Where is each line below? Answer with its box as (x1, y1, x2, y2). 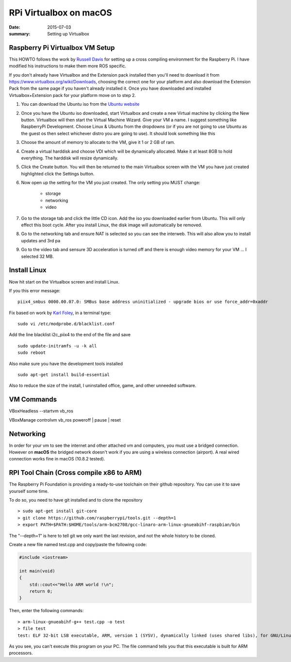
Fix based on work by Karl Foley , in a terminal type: (9, 310, 112, 315)
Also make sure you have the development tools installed (9, 361, 123, 366)
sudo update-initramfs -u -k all (17, 343, 97, 348)
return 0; (29, 588, 53, 594)
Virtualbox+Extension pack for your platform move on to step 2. (9, 92, 136, 98)
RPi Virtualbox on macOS (9, 7, 113, 18)
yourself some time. (9, 488, 49, 494)
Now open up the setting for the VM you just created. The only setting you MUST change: (21, 180, 201, 186)
